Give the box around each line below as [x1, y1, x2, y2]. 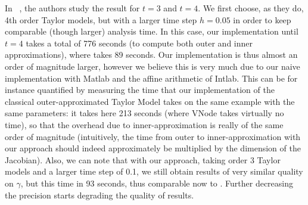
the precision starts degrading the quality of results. [5, 188, 194, 201]
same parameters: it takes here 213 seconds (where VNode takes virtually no [5, 107, 284, 119]
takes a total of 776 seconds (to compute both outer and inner [26, 36, 253, 49]
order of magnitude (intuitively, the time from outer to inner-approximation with [5, 130, 301, 142]
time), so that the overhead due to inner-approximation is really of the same [5, 118, 284, 131]
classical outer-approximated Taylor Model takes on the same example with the [5, 95, 295, 107]
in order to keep [233, 13, 291, 26]
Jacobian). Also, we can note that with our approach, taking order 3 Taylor [5, 153, 281, 166]
